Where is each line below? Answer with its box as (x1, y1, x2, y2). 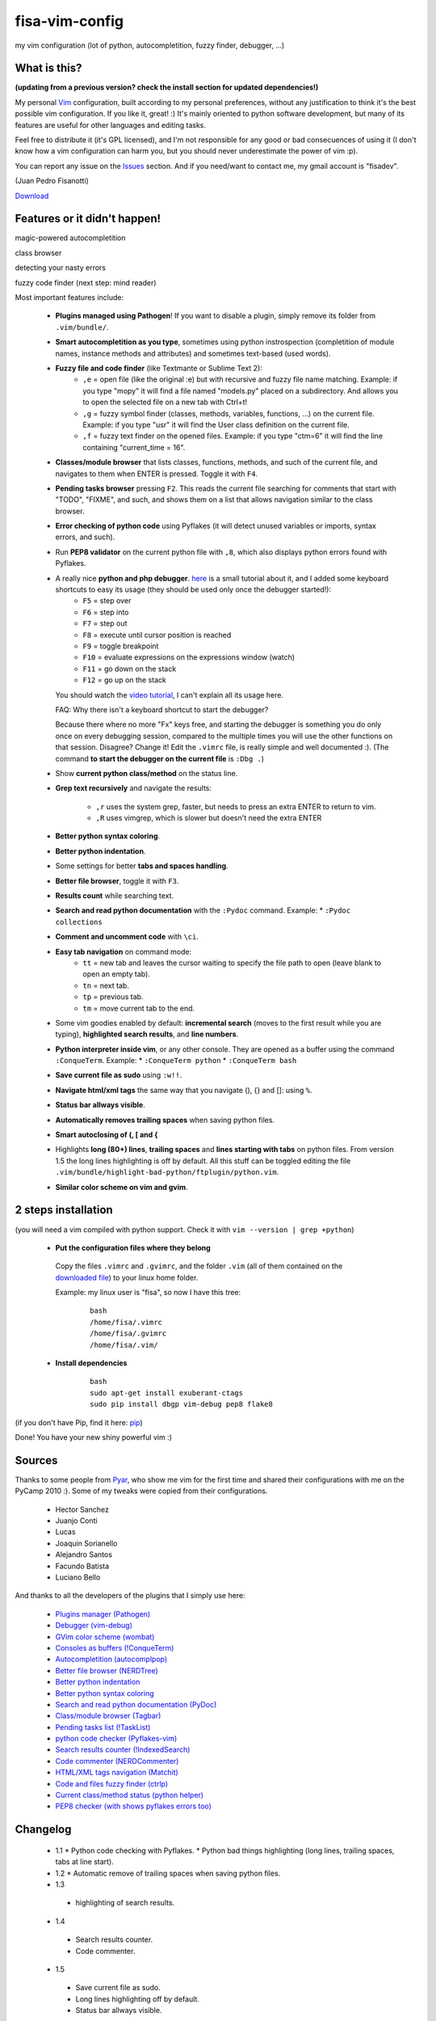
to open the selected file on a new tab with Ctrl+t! (82, 397, 248, 407)
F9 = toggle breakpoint (82, 641, 159, 651)
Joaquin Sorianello (55, 1538, 118, 1548)
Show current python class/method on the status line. (55, 768, 238, 778)
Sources (15, 1454, 58, 1467)
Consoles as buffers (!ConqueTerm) (55, 1643, 174, 1652)
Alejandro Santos (55, 1550, 113, 1559)
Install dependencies (55, 1358, 128, 1368)
